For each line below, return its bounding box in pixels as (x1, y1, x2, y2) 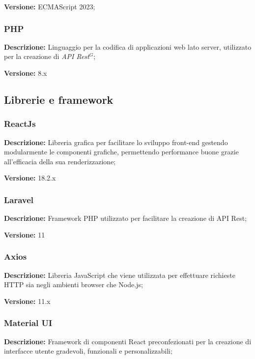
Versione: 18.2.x (4, 173, 56, 183)
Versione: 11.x (4, 296, 51, 306)
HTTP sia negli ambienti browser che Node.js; (4, 279, 143, 290)
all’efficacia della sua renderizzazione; (4, 156, 116, 166)
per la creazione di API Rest (4, 51, 89, 61)
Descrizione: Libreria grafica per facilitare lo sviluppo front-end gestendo (4, 137, 228, 147)
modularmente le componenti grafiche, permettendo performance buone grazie (4, 147, 239, 157)
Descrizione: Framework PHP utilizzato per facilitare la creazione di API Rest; (4, 213, 247, 223)
